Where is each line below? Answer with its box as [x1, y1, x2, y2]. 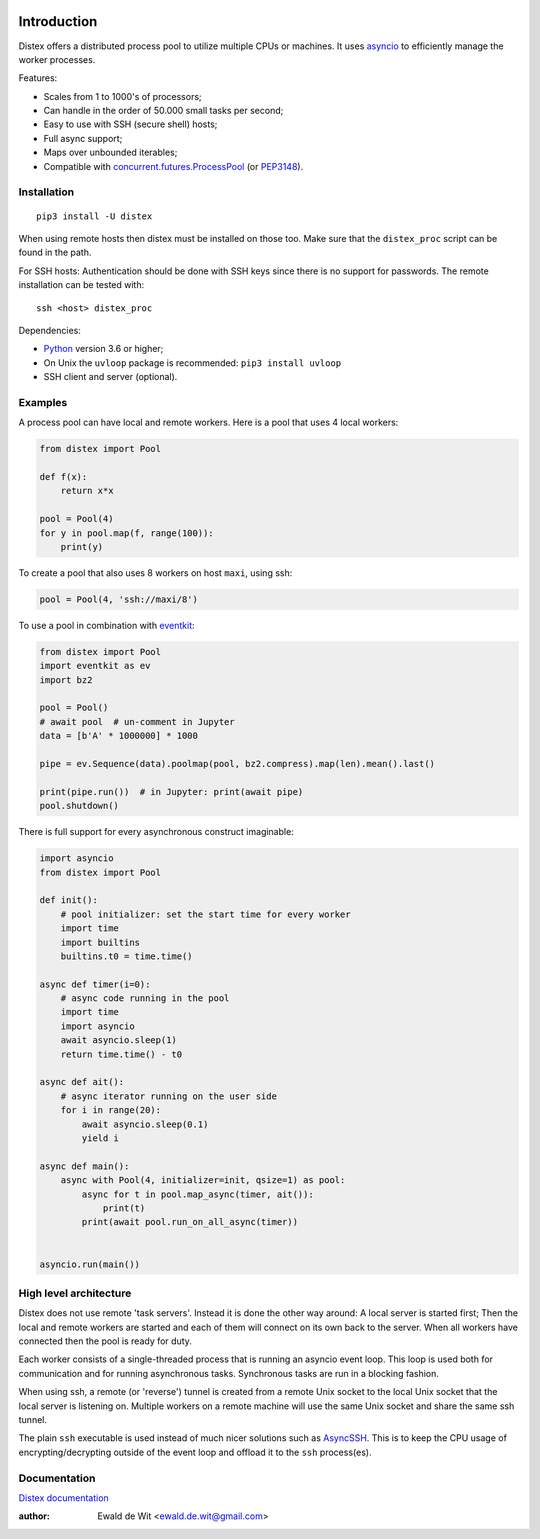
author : [18, 1510, 50, 1522]
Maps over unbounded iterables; [43, 146, 178, 159]
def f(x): [39, 471, 88, 483]
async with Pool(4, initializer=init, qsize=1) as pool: [60, 1175, 346, 1186]
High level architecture [18, 1286, 132, 1300]
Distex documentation [18, 1491, 109, 1504]
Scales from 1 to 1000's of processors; [43, 90, 202, 102]
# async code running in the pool [60, 993, 230, 1004]
